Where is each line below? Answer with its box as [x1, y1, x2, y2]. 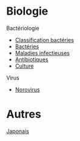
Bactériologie [6, 24, 39, 32]
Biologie [6, 4, 48, 18]
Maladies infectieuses [15, 49, 70, 56]
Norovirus [15, 85, 41, 93]
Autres [6, 107, 41, 121]
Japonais [6, 127, 29, 135]
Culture [15, 62, 34, 70]
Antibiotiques [15, 56, 48, 63]
